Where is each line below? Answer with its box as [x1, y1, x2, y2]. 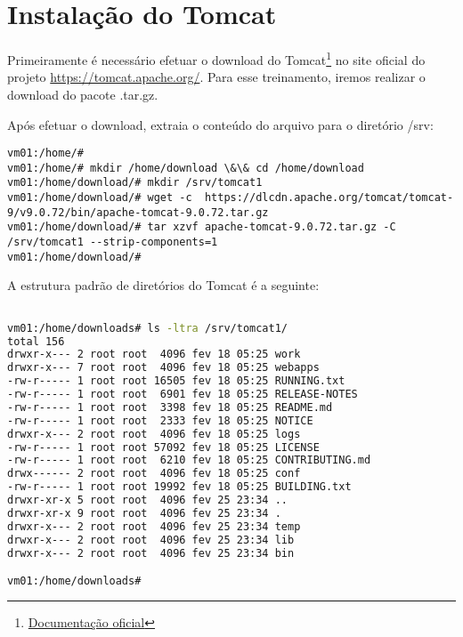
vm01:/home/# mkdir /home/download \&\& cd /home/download [7, 161, 364, 174]
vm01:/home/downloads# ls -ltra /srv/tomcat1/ [7, 321, 288, 335]
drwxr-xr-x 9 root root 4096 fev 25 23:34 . [7, 506, 281, 520]
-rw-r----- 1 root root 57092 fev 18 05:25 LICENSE [7, 440, 320, 454]
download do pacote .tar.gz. [7, 85, 158, 103]
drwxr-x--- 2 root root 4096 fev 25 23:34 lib [7, 533, 295, 546]
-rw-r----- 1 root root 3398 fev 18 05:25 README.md [7, 400, 333, 414]
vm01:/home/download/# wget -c [7, 191, 192, 205]
